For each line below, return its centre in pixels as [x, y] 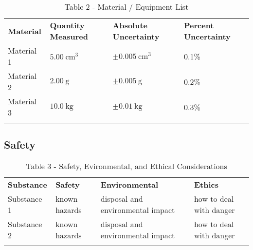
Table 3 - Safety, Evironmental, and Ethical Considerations [126, 166]
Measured [69, 36]
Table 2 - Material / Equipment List [126, 7]
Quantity [67, 25]
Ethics [206, 185]
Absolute [130, 25]
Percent [199, 25]
